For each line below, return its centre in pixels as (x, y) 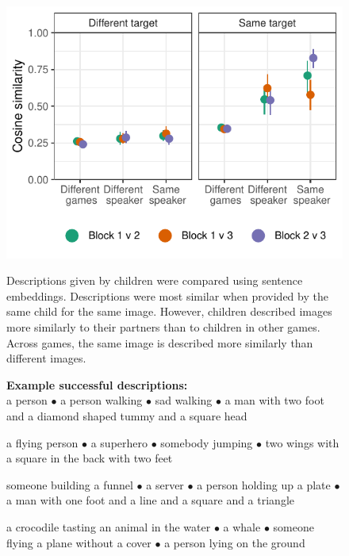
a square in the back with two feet (90, 458)
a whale (242, 526)
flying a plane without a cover (79, 542)
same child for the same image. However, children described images (169, 311)
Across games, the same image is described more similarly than (160, 342)
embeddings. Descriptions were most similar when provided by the (167, 295)
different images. (46, 358)
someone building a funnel (70, 484)
